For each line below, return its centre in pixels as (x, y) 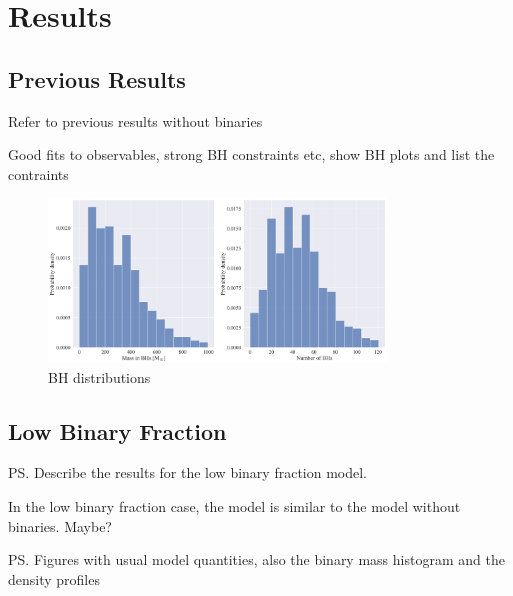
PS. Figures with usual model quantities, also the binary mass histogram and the (256, 559)
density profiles (54, 578)
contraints (38, 173)
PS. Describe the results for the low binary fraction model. (188, 472)
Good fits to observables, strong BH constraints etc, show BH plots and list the (251, 154)
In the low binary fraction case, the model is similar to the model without (234, 505)
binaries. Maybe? (60, 525)
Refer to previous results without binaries (135, 120)
